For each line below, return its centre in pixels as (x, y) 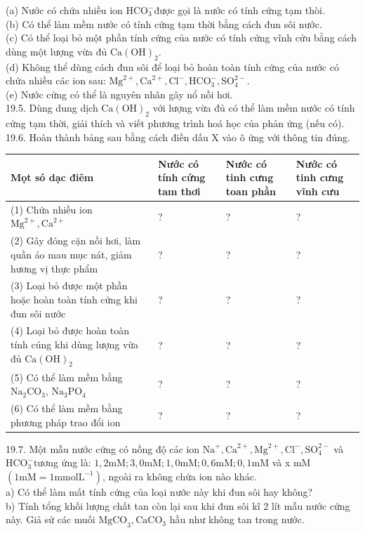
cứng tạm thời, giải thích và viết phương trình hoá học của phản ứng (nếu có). (175, 123)
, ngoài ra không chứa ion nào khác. (179, 476)
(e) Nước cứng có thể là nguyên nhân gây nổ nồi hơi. (119, 94)
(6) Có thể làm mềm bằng (67, 408)
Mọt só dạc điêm (52, 177)
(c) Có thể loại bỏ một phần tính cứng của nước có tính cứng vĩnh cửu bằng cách (181, 38)
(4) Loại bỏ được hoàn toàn (70, 330)
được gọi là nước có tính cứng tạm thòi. (239, 10)
